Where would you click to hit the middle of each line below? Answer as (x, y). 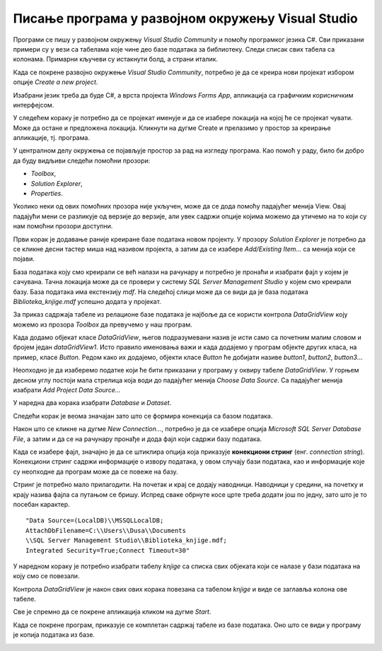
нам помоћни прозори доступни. (63, 226)
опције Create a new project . (56, 82)
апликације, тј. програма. (51, 138)
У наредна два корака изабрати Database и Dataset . (92, 403)
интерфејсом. (34, 105)
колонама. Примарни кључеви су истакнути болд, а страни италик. (116, 59)
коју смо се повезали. (46, 576)
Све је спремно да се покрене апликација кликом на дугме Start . (112, 612)
